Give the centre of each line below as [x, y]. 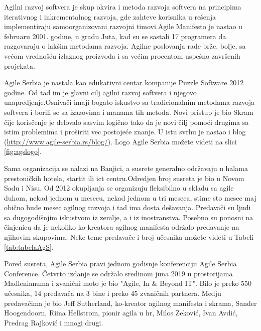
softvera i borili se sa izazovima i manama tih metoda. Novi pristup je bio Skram [129, 112]
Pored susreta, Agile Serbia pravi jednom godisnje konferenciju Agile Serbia [120, 264]
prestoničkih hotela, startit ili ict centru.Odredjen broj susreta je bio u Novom [124, 178]
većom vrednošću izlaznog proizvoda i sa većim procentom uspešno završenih [122, 55]
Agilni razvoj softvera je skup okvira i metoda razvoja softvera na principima [123, 7]
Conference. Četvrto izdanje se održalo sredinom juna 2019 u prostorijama [118, 273]
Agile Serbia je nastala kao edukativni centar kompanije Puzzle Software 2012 [124, 82]
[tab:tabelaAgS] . [29, 246]
